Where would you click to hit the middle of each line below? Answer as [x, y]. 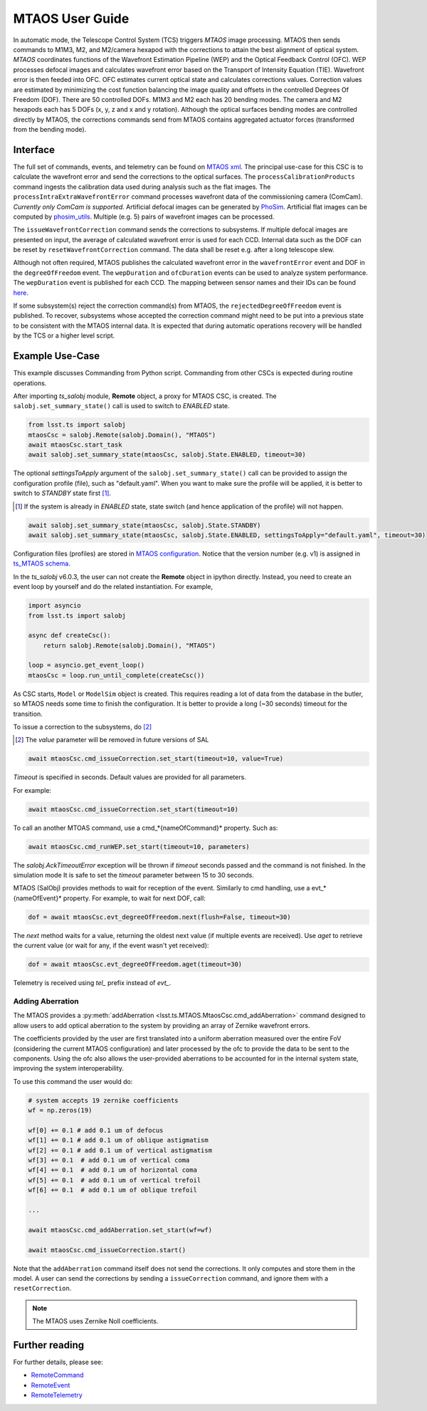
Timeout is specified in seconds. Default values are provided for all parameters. [130, 777]
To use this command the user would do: [73, 1081]
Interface [34, 150]
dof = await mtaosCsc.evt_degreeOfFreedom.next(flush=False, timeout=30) [159, 917]
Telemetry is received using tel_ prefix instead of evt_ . [92, 983]
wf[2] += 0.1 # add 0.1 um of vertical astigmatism [120, 1150]
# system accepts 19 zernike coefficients [103, 1100]
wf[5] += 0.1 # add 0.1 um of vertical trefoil [115, 1180]
